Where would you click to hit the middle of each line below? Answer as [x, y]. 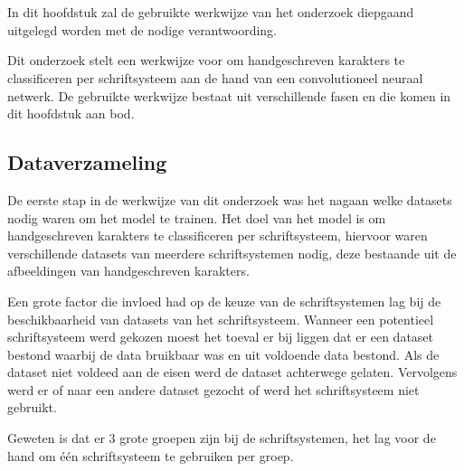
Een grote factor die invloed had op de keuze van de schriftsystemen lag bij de [224, 301]
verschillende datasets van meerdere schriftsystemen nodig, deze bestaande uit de [232, 253]
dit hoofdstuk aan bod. [71, 113]
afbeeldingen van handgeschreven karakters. [128, 271]
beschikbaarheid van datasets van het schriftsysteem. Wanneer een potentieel [221, 319]
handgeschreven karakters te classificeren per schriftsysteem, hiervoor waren [218, 235]
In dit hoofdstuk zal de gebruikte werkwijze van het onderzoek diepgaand [211, 12]
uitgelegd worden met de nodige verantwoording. [142, 29]
